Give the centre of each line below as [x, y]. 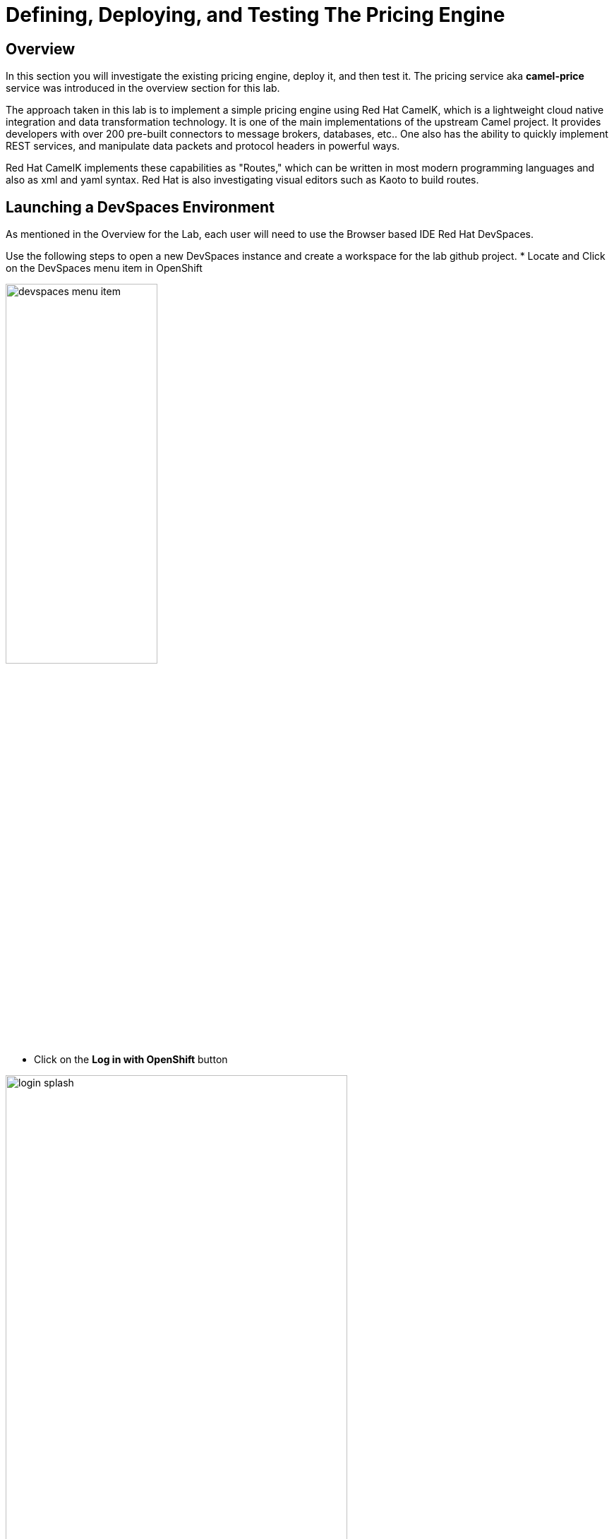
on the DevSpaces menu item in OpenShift [104, 268]
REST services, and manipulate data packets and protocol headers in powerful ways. [203, 146]
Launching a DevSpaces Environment [140, 207]
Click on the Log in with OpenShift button [131, 1060]
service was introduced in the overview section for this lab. [143, 88]
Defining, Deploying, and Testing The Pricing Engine [255, 15]
